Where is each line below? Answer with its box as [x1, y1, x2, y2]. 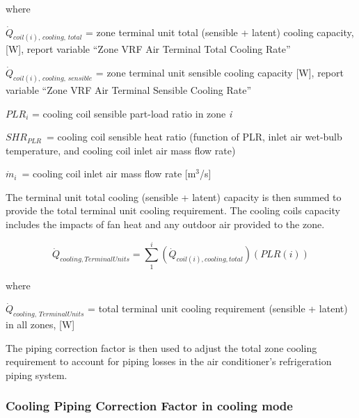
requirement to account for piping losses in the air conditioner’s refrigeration [6, 354, 332, 369]
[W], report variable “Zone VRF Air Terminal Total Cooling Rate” [6, 42, 291, 56]
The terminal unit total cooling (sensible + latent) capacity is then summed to [6, 189, 342, 204]
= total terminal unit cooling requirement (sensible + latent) [88, 301, 348, 316]
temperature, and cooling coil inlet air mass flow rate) [6, 143, 236, 157]
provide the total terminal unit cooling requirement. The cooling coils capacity [6, 203, 340, 218]
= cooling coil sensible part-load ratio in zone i [32, 106, 232, 120]
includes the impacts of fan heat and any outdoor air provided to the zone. [6, 217, 325, 232]
